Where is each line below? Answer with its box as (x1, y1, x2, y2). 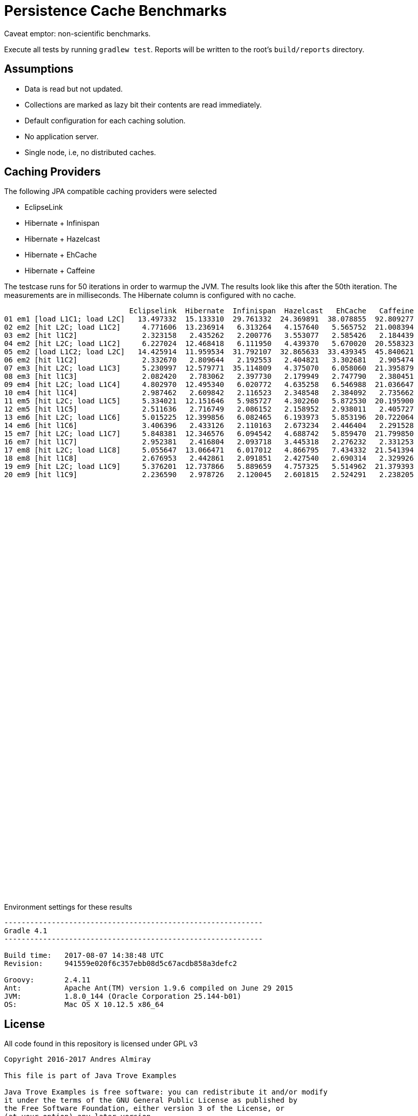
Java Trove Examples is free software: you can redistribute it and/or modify (4, 1088, 328, 1097)
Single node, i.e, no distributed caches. (25, 147, 156, 157)
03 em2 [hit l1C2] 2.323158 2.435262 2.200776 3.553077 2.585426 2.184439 (4, 331, 414, 340)
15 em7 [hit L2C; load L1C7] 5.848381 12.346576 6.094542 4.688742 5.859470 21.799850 (4, 430, 414, 438)
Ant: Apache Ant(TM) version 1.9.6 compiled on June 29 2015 (4, 984, 293, 993)
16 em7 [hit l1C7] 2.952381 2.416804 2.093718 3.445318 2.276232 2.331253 (4, 438, 414, 446)
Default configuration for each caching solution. (25, 116, 186, 125)
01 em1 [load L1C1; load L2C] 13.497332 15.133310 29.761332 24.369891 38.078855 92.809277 (4, 315, 414, 324)
